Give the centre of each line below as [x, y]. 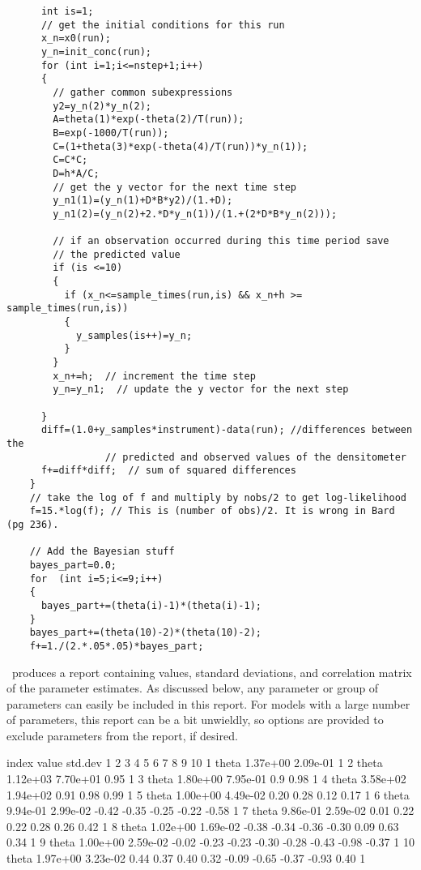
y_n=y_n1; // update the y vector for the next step [201, 390]
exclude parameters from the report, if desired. [122, 735]
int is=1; [67, 11]
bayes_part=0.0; [73, 565]
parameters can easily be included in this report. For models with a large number [208, 703]
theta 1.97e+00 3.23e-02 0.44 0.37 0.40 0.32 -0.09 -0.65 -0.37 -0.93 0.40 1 [186, 858]
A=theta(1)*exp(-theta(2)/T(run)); [149, 120]
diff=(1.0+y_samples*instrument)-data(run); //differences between [227, 430]
